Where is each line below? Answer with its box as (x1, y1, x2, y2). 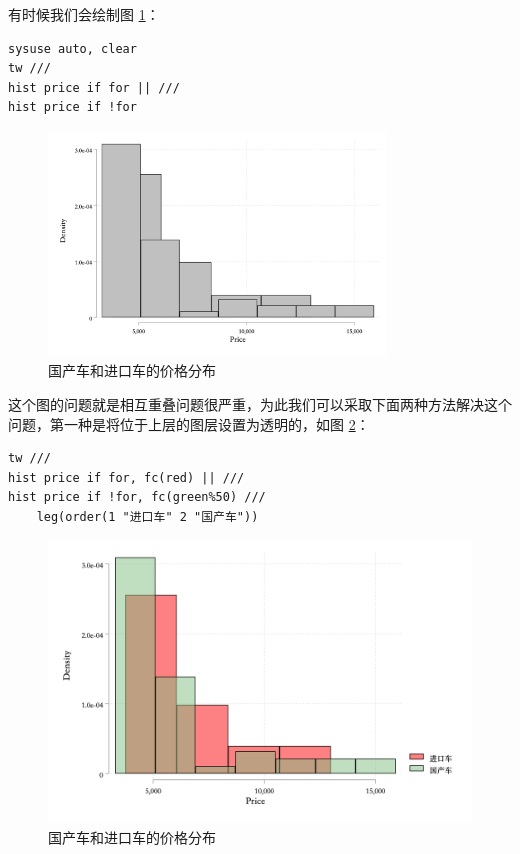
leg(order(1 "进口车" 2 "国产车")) (36, 510, 259, 525)
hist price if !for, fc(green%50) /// (8, 490, 266, 505)
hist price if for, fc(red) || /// (8, 470, 245, 485)
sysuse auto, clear (8, 41, 137, 56)
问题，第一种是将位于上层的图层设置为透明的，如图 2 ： (8, 413, 370, 434)
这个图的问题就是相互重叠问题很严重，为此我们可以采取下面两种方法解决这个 (8, 394, 512, 415)
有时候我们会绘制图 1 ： (8, 4, 160, 24)
